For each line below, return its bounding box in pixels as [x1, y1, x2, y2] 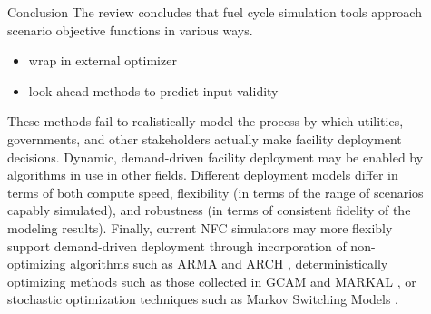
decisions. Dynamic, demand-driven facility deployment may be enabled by [7, 147, 424, 166]
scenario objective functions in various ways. [7, 20, 253, 39]
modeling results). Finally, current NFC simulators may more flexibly [7, 218, 393, 237]
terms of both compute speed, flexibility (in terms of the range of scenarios [7, 182, 424, 201]
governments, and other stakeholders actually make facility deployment [7, 129, 402, 148]
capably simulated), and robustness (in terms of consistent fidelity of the [7, 201, 411, 220]
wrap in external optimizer [28, 51, 177, 70]
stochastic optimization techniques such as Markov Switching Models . [7, 289, 399, 309]
